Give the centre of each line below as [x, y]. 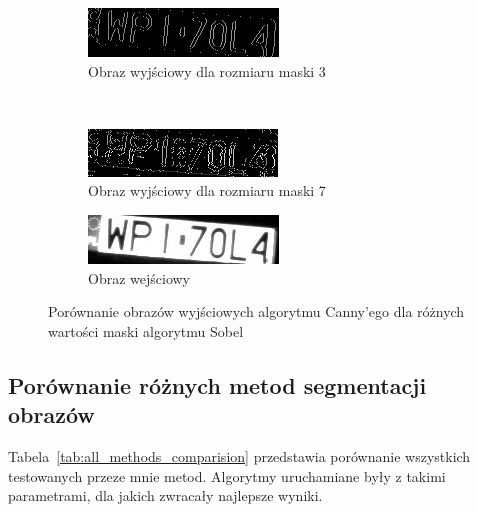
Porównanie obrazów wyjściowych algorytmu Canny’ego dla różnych [256, 311]
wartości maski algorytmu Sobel [146, 330]
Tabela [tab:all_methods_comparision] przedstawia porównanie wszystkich [239, 455]
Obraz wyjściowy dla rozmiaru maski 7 [207, 190]
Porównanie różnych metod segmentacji [217, 384]
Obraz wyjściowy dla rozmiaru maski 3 [207, 70]
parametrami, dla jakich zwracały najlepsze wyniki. [165, 495]
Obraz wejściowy [139, 277]
